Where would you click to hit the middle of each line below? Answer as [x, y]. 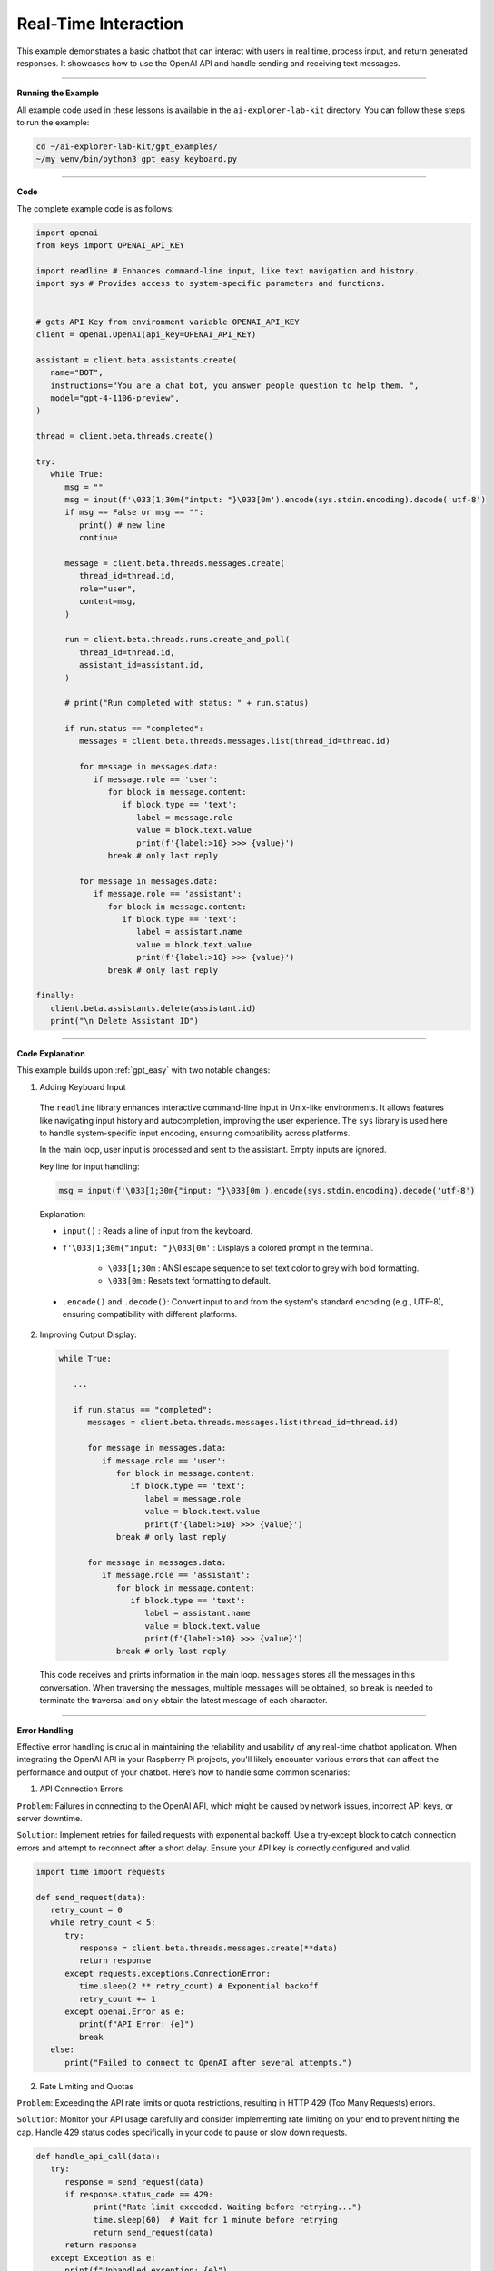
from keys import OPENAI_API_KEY [110, 246]
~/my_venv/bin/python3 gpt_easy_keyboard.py [137, 159]
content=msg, [108, 601]
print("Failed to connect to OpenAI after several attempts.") [208, 2063]
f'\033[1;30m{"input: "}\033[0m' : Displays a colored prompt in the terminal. [218, 1247]
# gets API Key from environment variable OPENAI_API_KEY [168, 322]
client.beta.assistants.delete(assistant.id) [153, 1008]
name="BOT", [77, 373]
